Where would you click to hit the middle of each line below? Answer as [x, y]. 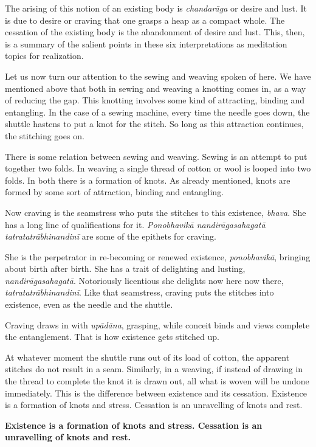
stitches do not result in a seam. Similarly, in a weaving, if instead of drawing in [154, 369]
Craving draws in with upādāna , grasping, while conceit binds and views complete [157, 324]
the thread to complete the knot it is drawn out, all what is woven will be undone [157, 381]
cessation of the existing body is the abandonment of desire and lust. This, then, [155, 32]
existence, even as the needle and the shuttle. [89, 304]
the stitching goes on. [45, 135]
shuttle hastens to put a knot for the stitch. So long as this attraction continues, [154, 124]
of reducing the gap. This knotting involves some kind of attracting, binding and [155, 100]
